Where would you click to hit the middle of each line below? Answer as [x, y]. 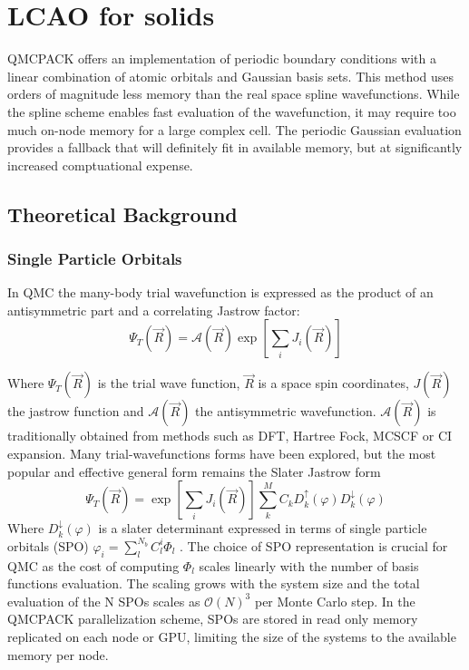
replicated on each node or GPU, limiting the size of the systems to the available [232, 637]
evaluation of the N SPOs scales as [104, 601]
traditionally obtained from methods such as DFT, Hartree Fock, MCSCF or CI [230, 436]
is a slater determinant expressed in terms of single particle [263, 528]
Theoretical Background [122, 214]
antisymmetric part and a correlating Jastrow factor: [154, 310]
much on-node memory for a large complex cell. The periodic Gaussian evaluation [234, 129]
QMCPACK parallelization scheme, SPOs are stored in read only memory [213, 619]
